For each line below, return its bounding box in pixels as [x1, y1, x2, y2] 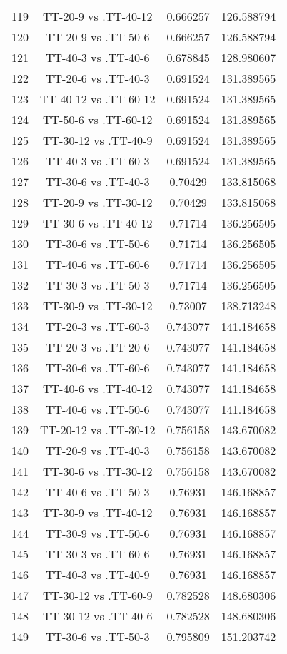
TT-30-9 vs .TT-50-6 [46, 525, 150, 541]
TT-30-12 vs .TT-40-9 [43, 132, 153, 148]
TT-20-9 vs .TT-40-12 [43, 8, 153, 24]
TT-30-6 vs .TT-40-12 [43, 215, 153, 231]
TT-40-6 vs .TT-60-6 [46, 256, 150, 272]
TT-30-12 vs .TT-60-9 [43, 587, 153, 603]
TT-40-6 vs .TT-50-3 [46, 484, 150, 500]
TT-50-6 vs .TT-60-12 [43, 111, 153, 128]
